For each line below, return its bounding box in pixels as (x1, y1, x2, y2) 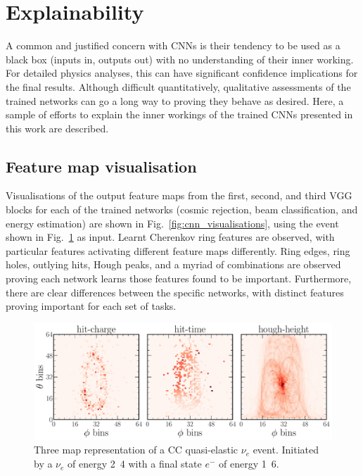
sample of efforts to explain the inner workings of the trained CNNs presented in (6, 107, 353, 122)
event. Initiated (253, 442, 319, 457)
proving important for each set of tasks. (6, 299, 177, 313)
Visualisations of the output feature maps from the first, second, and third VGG (6, 188, 352, 203)
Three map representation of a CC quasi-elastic (34, 442, 238, 457)
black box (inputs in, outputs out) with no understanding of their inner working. (6, 51, 354, 66)
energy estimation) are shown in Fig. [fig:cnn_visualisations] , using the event (6, 215, 339, 230)
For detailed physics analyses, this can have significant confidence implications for (6, 65, 358, 80)
